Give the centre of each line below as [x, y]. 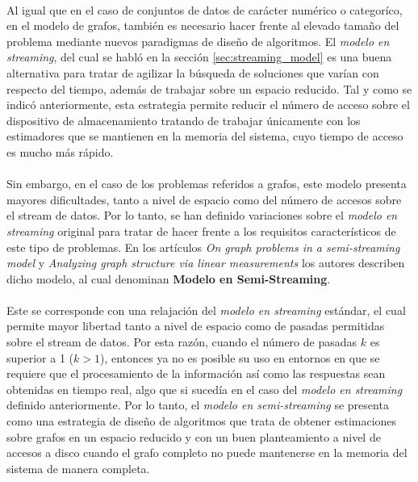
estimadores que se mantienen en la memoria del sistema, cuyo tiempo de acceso [205, 136]
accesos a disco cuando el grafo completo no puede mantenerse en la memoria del [207, 453]
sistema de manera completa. [78, 468]
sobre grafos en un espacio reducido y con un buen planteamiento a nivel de [194, 436]
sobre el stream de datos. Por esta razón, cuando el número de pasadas [182, 342]
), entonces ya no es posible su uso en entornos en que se [240, 357]
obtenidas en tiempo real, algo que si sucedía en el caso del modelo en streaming [205, 389]
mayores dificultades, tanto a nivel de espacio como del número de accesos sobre [204, 199]
